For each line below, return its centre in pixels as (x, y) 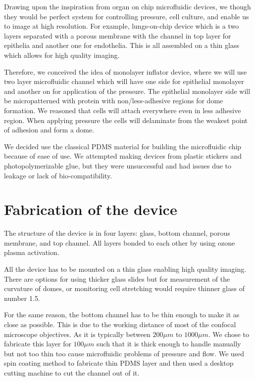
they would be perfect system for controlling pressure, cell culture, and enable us (127, 16)
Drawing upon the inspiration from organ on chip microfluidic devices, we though (127, 6)
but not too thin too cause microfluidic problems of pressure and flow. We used (124, 353)
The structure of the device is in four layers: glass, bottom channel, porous (117, 233)
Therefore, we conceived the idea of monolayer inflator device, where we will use (126, 71)
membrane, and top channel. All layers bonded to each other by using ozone (120, 242)
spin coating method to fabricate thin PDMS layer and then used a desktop (119, 363)
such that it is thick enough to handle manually (169, 344)
